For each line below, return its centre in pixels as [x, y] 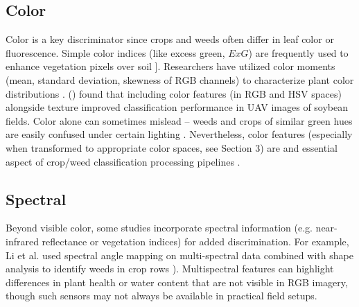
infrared [22, 241]
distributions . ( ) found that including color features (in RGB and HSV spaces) [174, 93]
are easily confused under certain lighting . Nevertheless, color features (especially [179, 134]
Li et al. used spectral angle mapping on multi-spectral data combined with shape [179, 255]
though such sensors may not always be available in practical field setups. [161, 296]
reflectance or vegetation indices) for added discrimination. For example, [195, 241]
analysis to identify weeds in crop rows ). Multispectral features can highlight [170, 269]
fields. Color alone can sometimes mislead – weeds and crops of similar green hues [179, 120]
